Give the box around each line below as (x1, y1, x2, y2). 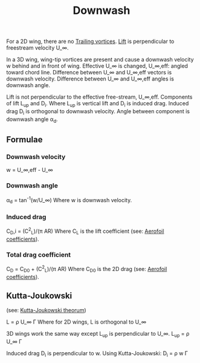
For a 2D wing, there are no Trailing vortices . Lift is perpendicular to (6, 38, 175, 45)
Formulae (6, 134, 43, 145)
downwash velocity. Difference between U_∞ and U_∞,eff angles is (6, 75, 174, 82)
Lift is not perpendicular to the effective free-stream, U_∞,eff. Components (6, 93, 193, 100)
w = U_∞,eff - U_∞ (6, 166, 53, 174)
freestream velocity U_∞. (6, 44, 69, 51)
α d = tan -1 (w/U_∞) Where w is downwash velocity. (6, 195, 132, 205)
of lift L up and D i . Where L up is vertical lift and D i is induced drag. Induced (6, 100, 189, 108)
